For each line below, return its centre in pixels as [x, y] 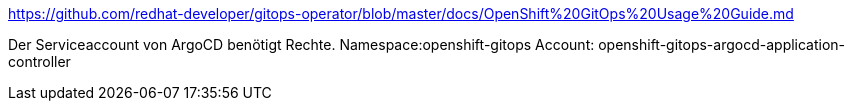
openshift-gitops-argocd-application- [722, 44]
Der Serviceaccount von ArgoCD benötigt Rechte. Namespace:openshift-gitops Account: [301, 44]
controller [39, 61]
